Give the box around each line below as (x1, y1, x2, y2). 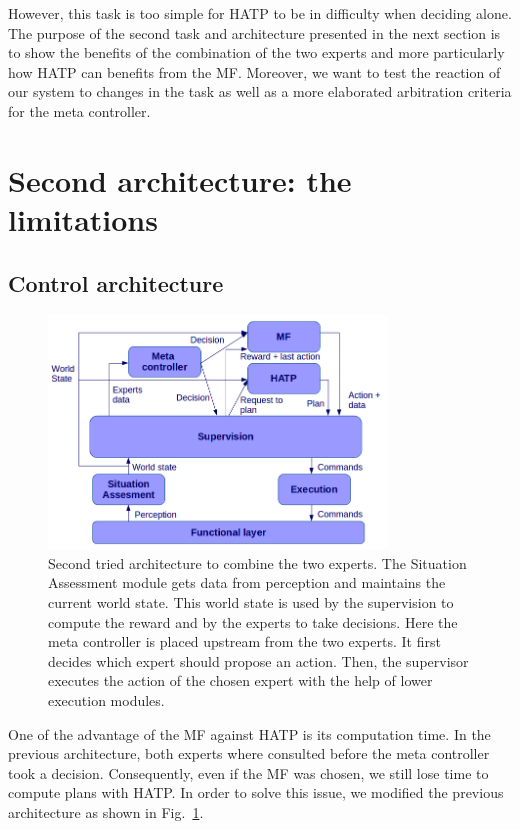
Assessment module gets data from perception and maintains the (48, 572, 446, 593)
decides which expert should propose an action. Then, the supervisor (48, 650, 469, 671)
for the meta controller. (8, 100, 151, 121)
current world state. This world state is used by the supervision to (48, 592, 454, 613)
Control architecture (8, 267, 224, 298)
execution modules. (48, 690, 165, 711)
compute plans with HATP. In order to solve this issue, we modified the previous (8, 782, 504, 803)
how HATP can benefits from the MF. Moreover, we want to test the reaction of (8, 61, 501, 82)
